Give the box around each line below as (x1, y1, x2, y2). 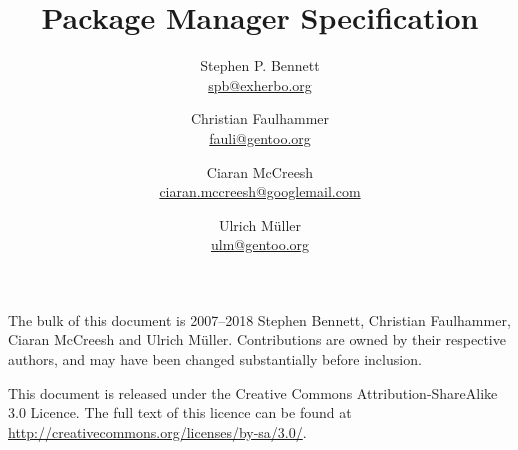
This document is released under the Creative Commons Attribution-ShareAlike (8, 382, 498, 403)
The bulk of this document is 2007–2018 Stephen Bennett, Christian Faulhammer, (8, 309, 511, 330)
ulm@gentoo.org (210, 234, 310, 255)
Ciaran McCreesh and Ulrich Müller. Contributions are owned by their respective (8, 329, 506, 350)
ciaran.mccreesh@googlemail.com (159, 181, 361, 202)
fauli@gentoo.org (209, 127, 311, 148)
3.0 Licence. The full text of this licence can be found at (8, 402, 352, 423)
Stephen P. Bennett (200, 55, 320, 76)
